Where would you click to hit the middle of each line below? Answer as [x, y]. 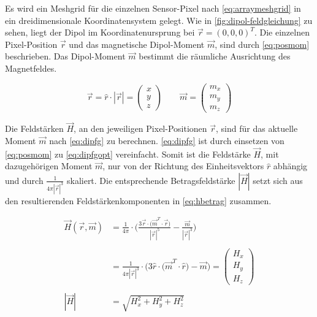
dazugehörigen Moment [49, 166]
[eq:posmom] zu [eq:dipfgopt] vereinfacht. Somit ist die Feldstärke [128, 154]
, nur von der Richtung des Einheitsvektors [183, 166]
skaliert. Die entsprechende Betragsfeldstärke [151, 180]
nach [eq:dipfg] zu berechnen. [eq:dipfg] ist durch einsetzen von [167, 140]
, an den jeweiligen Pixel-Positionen [140, 128]
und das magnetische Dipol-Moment [137, 44]
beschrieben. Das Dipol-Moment [65, 56]
